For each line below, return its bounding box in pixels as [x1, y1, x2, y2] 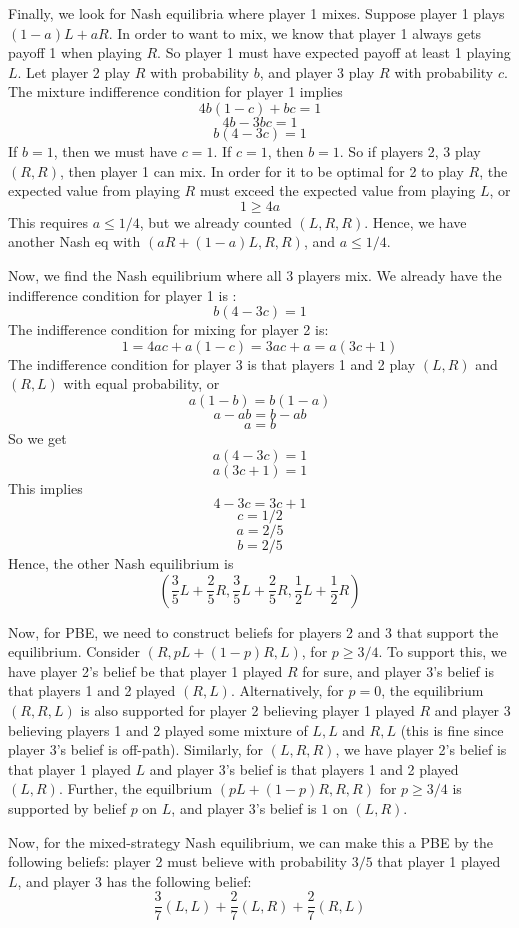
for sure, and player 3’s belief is [302, 660, 494, 681]
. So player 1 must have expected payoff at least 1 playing [157, 42, 511, 63]
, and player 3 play [259, 61, 375, 82]
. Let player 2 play [17, 61, 131, 82]
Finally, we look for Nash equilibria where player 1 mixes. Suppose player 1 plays [8, 3, 505, 23]
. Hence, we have [364, 211, 467, 232]
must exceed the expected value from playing [199, 180, 476, 201]
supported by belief [8, 798, 126, 819]
